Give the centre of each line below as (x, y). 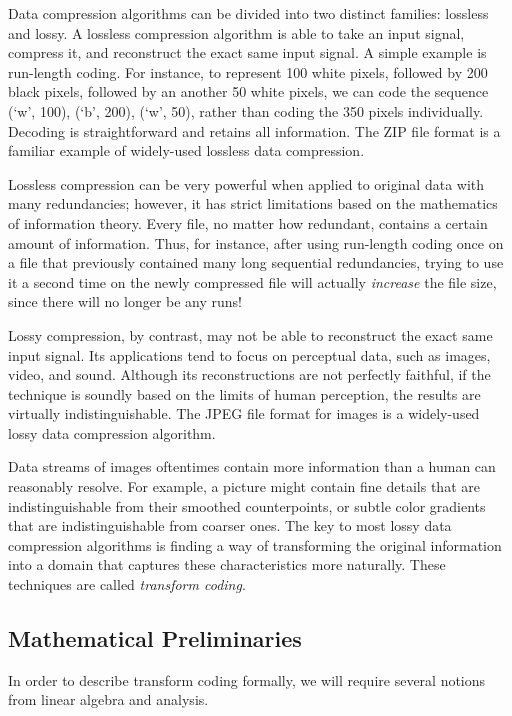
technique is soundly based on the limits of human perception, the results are (244, 393)
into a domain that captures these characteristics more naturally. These (227, 564)
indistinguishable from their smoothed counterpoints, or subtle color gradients (247, 505)
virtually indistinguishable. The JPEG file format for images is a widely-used (244, 413)
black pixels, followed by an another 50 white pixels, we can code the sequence (248, 91)
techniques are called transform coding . (127, 584)
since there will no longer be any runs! (125, 301)
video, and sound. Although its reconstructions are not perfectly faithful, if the (249, 374)
